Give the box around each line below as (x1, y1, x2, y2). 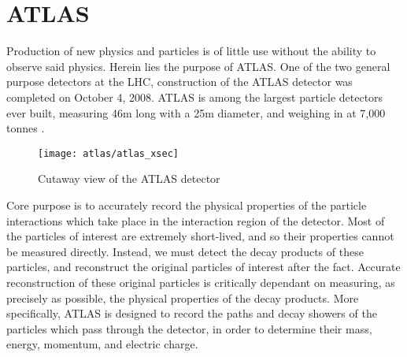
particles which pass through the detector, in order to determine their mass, (6, 320, 372, 337)
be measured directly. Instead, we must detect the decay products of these (6, 243, 364, 259)
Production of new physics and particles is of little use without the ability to (6, 43, 376, 59)
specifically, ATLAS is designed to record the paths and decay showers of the (6, 305, 377, 322)
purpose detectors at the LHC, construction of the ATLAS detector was (6, 73, 353, 90)
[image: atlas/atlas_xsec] (38, 147, 179, 159)
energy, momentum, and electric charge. (6, 336, 198, 352)
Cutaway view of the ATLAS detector (38, 170, 220, 187)
